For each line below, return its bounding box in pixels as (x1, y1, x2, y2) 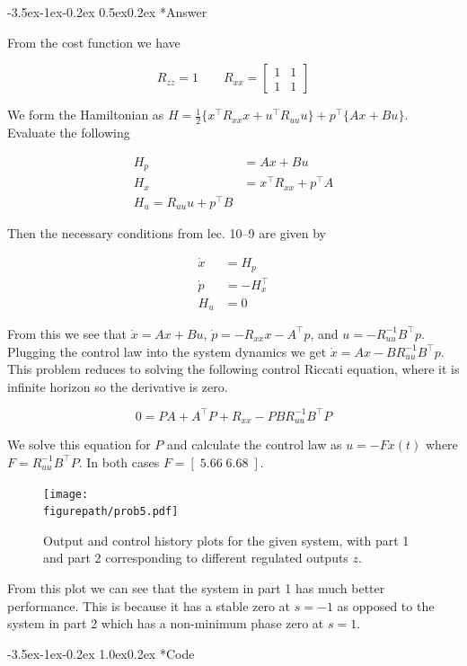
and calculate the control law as (166, 435, 342, 454)
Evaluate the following (7, 123, 130, 142)
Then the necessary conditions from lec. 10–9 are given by (7, 224, 326, 243)
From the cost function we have (7, 32, 181, 51)
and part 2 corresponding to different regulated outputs (43, 548, 348, 567)
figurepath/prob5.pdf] (43, 505, 179, 519)
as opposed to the (337, 596, 435, 615)
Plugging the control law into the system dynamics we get (7, 342, 327, 360)
